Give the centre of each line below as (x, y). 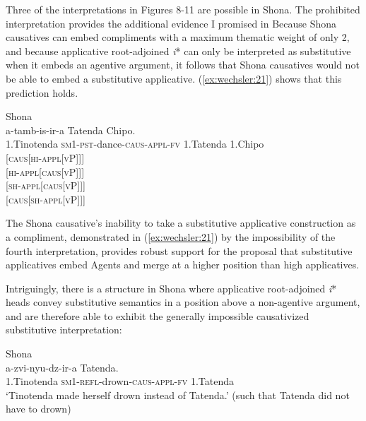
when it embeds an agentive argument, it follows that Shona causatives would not (183, 65)
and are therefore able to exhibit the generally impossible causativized (158, 315)
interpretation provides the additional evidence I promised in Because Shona (171, 23)
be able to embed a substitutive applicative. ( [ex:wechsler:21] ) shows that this (174, 78)
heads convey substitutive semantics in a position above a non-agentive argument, (183, 302)
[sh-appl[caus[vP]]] (46, 185)
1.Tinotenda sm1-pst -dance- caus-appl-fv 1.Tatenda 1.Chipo (135, 144)
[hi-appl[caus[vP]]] (45, 171)
